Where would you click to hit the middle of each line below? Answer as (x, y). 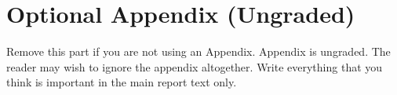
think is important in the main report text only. (122, 82)
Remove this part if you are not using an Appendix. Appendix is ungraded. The (198, 51)
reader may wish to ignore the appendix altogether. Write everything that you (195, 66)
